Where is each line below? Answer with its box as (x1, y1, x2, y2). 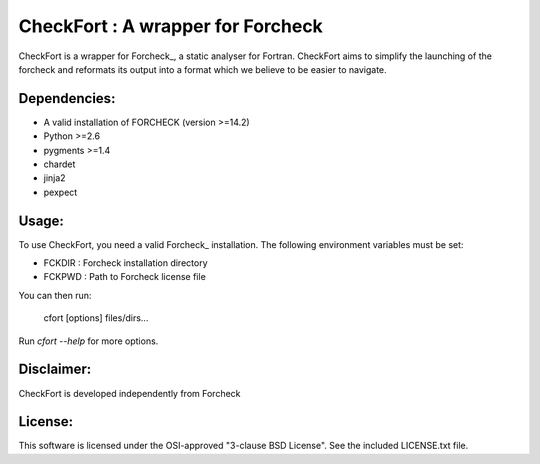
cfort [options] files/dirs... (43, 312, 149, 324)
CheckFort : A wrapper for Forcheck (18, 15, 324, 37)
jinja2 (43, 172, 66, 184)
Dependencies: (18, 90, 116, 107)
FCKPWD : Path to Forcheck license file (43, 271, 207, 283)
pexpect (43, 186, 78, 198)
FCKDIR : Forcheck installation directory (43, 257, 209, 269)
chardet (43, 158, 76, 170)
